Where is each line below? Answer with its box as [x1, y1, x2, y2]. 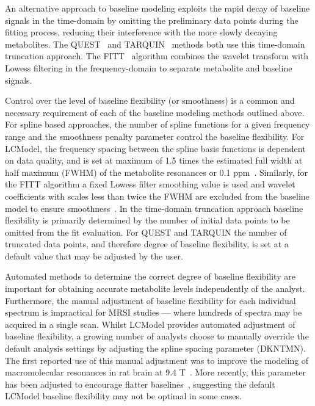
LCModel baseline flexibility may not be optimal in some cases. [5, 390, 242, 402]
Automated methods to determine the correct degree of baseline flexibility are [5, 270, 295, 283]
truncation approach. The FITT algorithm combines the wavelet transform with [5, 49, 309, 62]
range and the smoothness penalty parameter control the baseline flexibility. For [5, 129, 305, 142]
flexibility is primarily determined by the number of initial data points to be [5, 214, 290, 227]
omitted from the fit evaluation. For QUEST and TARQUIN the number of [5, 225, 287, 238]
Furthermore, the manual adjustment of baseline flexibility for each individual [5, 294, 296, 306]
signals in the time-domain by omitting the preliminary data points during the [5, 13, 299, 26]
